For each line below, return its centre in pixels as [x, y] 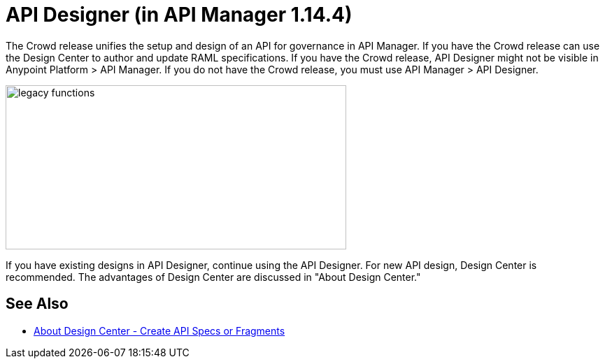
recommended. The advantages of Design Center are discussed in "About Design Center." [213, 277]
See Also [37, 304]
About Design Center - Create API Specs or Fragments [159, 330]
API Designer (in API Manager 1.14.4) [179, 15]
